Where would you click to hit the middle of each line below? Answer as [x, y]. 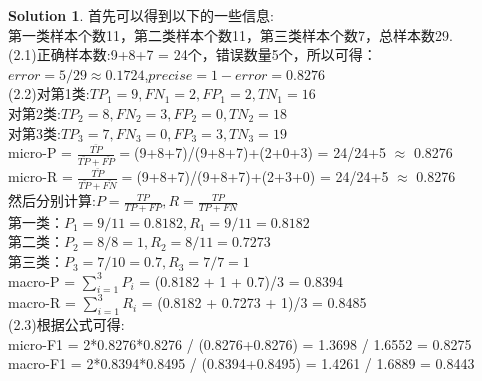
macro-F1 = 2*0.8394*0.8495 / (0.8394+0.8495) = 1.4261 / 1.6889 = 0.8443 [241, 363]
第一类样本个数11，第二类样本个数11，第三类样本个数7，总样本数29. [230, 34]
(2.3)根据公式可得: [66, 324]
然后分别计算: [52, 200]
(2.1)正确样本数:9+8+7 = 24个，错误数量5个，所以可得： [192, 54]
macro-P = [42, 280]
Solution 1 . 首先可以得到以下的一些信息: [141, 15]
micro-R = [40, 176]
